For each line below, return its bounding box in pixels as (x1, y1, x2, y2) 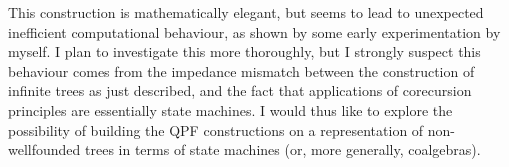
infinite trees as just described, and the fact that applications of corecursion (8, 80, 472, 101)
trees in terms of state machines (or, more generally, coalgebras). (85, 139, 481, 160)
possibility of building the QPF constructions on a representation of (8, 119, 424, 140)
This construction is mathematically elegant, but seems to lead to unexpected (8, 2, 484, 22)
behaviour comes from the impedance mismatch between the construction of (8, 60, 475, 81)
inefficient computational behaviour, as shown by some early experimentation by (8, 21, 501, 42)
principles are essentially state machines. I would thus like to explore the (8, 99, 453, 120)
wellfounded (8, 139, 81, 160)
